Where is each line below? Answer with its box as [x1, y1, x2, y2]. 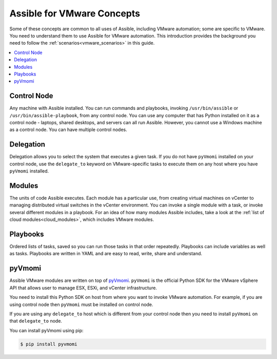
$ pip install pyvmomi [20, 341, 77, 347]
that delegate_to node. [9, 318, 63, 324]
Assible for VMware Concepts [9, 8, 141, 19]
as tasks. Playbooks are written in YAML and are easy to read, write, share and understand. [9, 251, 203, 257]
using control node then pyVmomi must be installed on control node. [9, 301, 153, 308]
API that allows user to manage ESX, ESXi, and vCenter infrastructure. [9, 285, 157, 291]
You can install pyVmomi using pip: [9, 327, 84, 333]
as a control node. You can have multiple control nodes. [9, 126, 128, 133]
